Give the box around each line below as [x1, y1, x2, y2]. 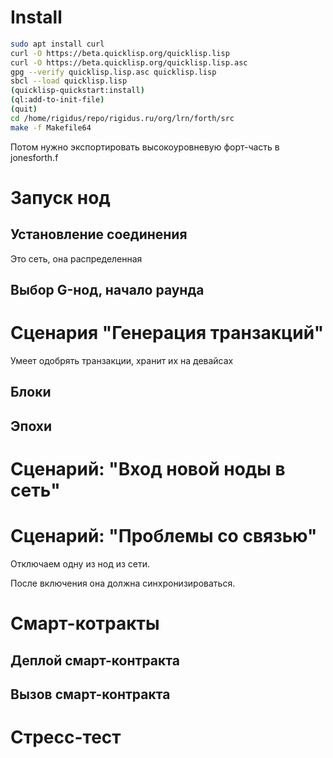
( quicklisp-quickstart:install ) [10, 86, 145, 96]
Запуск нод [10, 186, 111, 209]
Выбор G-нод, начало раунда [10, 282, 205, 299]
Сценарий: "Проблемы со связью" [10, 525, 318, 548]
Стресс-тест [10, 726, 122, 749]
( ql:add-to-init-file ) [10, 95, 105, 105]
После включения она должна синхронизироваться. [10, 577, 236, 589]
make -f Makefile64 [10, 122, 92, 133]
